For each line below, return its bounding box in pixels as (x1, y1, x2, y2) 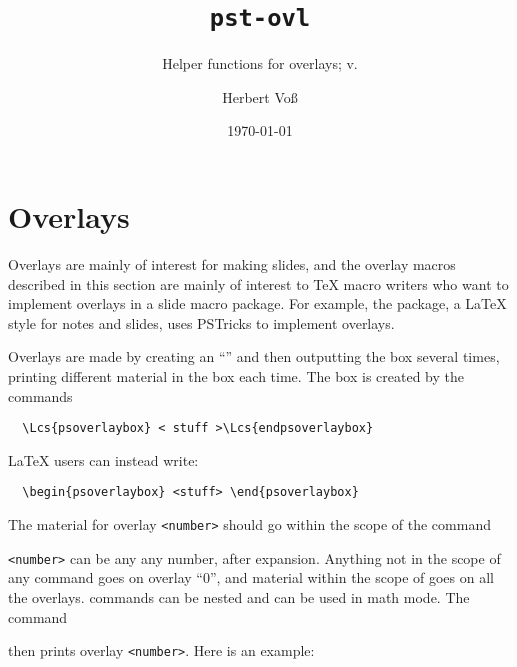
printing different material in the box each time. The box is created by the (8, 365, 464, 386)
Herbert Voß (222, 86, 298, 107)
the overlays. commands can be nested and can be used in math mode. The (8, 586, 470, 607)
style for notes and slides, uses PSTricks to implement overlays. (8, 312, 395, 333)
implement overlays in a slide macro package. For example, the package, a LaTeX (8, 293, 507, 314)
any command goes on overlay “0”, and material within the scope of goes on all (8, 567, 494, 588)
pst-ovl (209, 4, 311, 33)
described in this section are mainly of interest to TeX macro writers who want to (8, 273, 509, 294)
